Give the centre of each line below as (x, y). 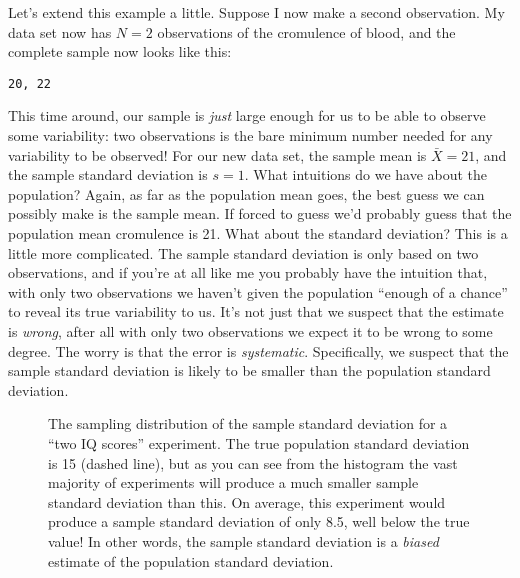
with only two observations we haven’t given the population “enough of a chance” (258, 291)
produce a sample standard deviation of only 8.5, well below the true (259, 521)
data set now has (60, 31)
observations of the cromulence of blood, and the (306, 31)
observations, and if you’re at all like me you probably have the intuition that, (248, 272)
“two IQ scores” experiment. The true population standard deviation (259, 442)
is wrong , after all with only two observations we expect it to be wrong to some (250, 330)
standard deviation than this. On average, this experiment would (247, 501)
